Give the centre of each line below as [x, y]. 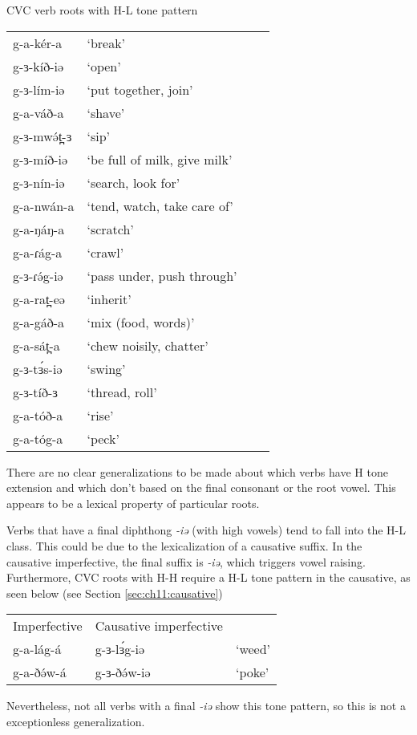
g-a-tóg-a [38, 438]
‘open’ [104, 66]
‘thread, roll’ [122, 392]
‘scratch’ [110, 229]
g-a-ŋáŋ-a [39, 229]
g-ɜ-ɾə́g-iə [38, 275]
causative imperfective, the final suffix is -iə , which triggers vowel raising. [186, 561]
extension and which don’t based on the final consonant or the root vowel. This [201, 487]
